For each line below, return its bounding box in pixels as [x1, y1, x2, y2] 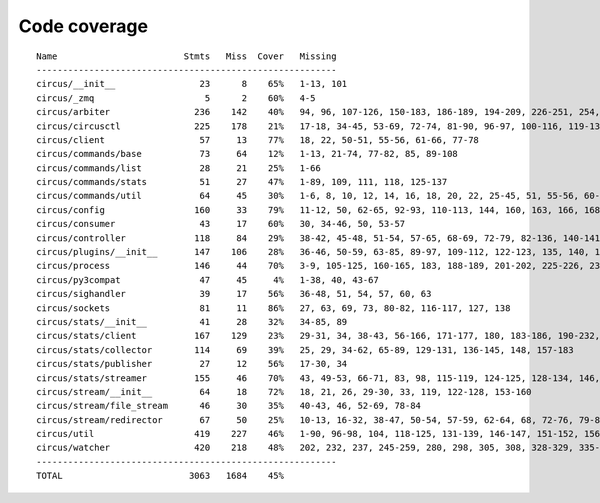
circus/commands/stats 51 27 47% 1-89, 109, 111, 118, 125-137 [36, 176, 448, 188]
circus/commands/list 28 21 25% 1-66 [36, 162, 322, 174]
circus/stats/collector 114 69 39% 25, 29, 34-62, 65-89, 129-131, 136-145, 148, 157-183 [36, 344, 574, 355]
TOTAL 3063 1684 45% [36, 470, 285, 482]
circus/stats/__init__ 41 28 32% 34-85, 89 [36, 316, 348, 327]
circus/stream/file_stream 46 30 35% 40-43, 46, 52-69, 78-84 [36, 400, 422, 412]
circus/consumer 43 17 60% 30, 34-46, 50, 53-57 [36, 218, 406, 230]
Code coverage [18, 15, 149, 37]
